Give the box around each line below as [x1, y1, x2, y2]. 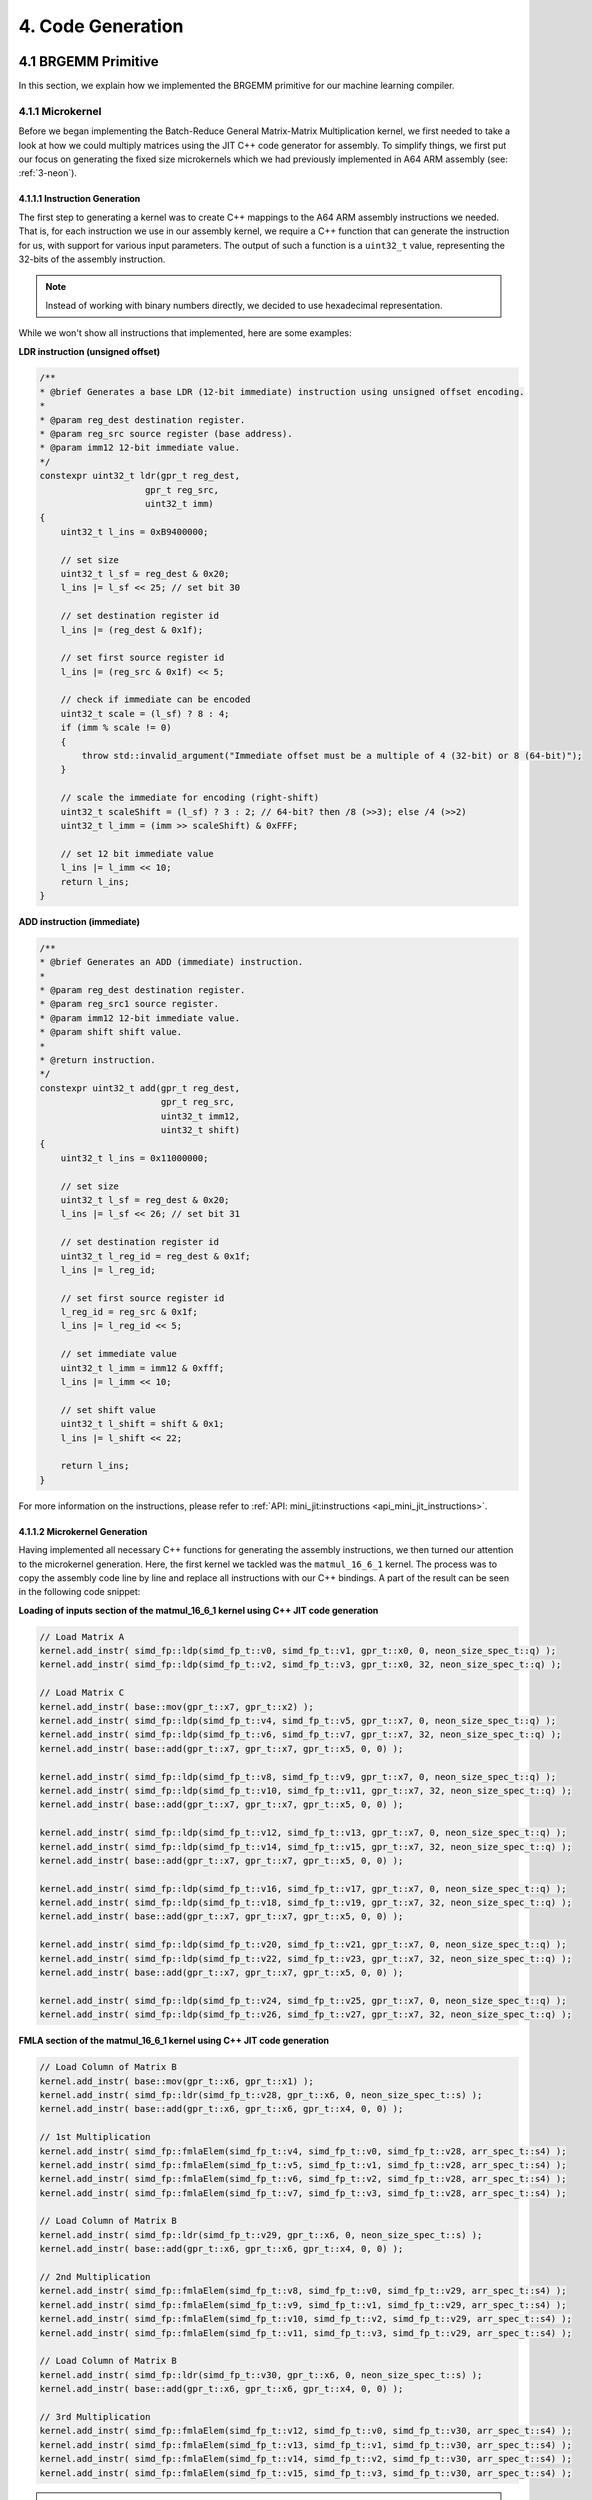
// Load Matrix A [39, 1631, 125, 1642]
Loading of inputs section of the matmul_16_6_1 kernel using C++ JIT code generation [18, 1604, 379, 1616]
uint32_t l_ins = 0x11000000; [60, 1152, 209, 1164]
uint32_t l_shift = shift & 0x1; [60, 1418, 225, 1430]
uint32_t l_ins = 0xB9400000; [60, 526, 209, 537]
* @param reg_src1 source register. [39, 998, 220, 1010]
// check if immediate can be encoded [60, 694, 251, 705]
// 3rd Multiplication [39, 2411, 151, 2422]
